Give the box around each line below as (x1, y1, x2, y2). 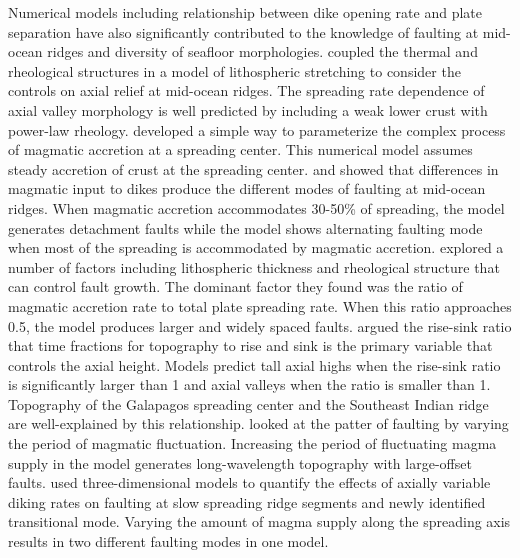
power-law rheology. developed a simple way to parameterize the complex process (8, 119, 506, 140)
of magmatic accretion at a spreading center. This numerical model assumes (8, 139, 473, 160)
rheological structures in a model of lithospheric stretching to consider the (8, 60, 461, 81)
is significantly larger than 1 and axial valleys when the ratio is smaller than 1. (8, 374, 491, 395)
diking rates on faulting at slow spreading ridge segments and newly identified (8, 491, 486, 512)
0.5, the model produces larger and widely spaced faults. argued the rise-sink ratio (8, 315, 512, 336)
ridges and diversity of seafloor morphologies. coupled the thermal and (47, 41, 478, 62)
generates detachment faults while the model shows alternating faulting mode (8, 217, 483, 238)
